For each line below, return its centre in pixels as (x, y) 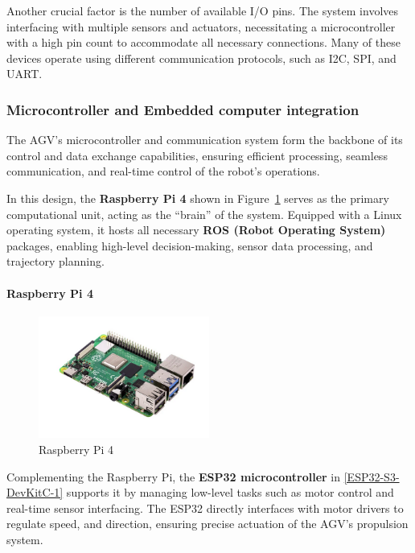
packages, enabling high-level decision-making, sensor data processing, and (190, 245)
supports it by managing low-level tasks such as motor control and (230, 492)
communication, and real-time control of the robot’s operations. (163, 171)
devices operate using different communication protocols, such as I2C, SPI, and (201, 58)
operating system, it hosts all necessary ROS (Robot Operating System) (196, 230)
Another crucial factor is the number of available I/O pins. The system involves (203, 10)
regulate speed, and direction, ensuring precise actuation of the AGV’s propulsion (207, 524)
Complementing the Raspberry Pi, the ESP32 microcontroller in (174, 476)
